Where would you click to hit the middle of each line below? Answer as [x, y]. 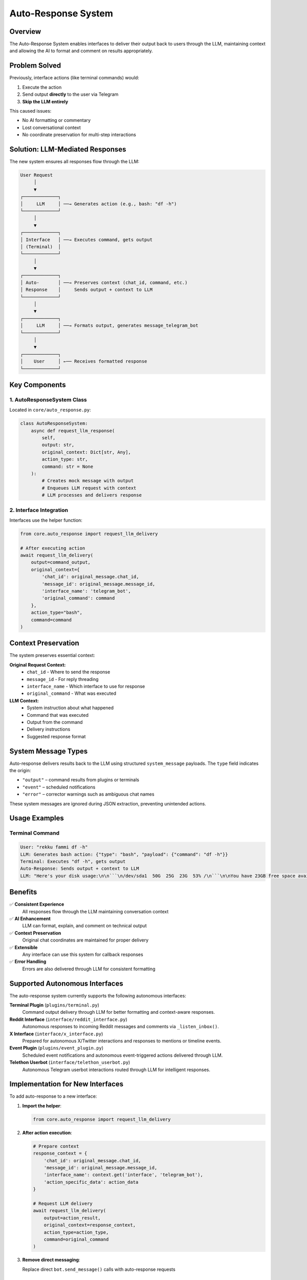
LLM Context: [24, 700]
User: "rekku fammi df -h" [54, 847]
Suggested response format [56, 736]
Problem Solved [35, 66]
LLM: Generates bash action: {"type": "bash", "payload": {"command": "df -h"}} [124, 854]
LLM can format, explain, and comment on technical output [84, 926]
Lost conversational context [52, 127]
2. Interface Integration [39, 510]
